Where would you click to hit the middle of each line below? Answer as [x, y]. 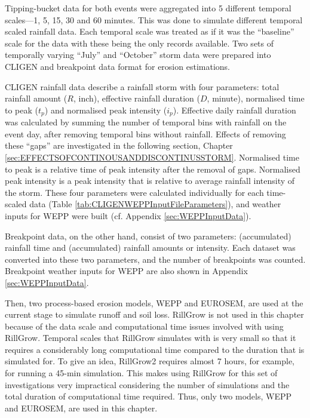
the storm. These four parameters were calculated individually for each [134, 192]
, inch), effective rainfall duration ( [136, 98]
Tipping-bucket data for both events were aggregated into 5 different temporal [148, 8]
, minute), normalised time [256, 98]
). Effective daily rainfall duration [234, 110]
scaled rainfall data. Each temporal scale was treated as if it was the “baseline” [150, 31]
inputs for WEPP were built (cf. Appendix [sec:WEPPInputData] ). [128, 215]
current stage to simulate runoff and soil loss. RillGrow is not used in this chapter [154, 314]
